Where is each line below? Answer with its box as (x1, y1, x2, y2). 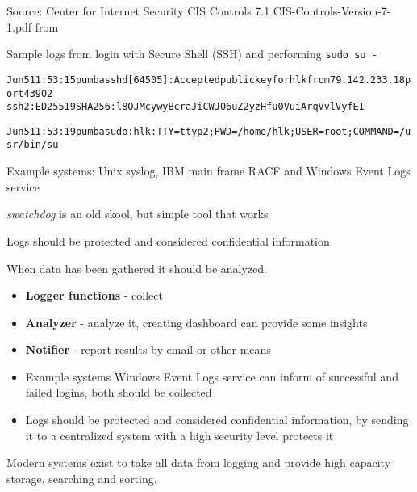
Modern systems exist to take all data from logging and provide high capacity (6, 454, 391, 471)
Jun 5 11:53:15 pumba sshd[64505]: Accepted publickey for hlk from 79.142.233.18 (6, 74, 406, 86)
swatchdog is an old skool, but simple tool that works (6, 205, 269, 222)
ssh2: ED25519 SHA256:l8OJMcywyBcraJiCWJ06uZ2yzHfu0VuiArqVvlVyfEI (6, 101, 365, 113)
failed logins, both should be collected (25, 384, 212, 401)
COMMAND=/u (352, 125, 411, 137)
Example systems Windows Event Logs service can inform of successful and (25, 368, 398, 385)
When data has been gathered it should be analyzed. (6, 259, 267, 276)
